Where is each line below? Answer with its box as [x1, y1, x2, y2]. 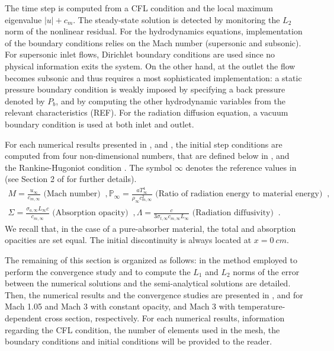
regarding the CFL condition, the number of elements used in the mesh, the [5, 323, 280, 336]
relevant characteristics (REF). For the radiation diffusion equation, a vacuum [5, 106, 288, 119]
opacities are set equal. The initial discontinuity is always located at [5, 234, 252, 246]
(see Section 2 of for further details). [5, 173, 137, 185]
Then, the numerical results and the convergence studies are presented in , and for [5, 288, 303, 301]
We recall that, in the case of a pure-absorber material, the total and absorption [5, 222, 296, 234]
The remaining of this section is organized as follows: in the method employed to [5, 254, 297, 266]
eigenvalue [5, 13, 42, 25]
